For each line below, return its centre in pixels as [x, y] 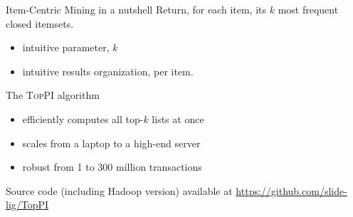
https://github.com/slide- [291, 190]
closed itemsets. [40, 23]
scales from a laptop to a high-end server [111, 143]
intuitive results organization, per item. [108, 71]
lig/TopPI [27, 205]
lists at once [178, 118]
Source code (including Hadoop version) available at [119, 190]
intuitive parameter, [66, 47]
